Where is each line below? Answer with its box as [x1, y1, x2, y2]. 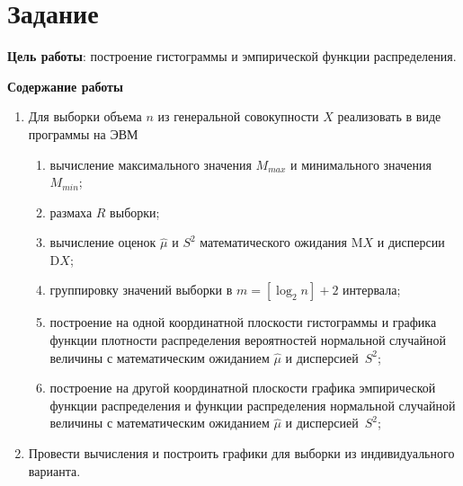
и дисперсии [377, 233, 445, 252]
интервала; [343, 280, 401, 299]
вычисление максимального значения [49, 155, 252, 173]
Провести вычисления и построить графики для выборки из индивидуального [28, 444, 455, 463]
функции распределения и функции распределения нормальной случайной [49, 395, 456, 414]
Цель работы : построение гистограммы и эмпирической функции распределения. [7, 47, 457, 66]
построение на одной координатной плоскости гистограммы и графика [49, 313, 437, 331]
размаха [49, 202, 93, 221]
